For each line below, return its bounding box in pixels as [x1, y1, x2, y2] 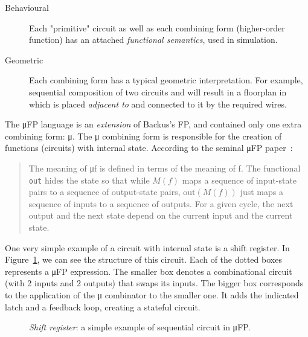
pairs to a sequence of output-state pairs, [28, 185, 181, 198]
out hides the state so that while [28, 173, 150, 186]
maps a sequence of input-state [182, 173, 297, 186]
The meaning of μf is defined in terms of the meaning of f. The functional [28, 161, 301, 174]
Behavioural [5, 1, 49, 13]
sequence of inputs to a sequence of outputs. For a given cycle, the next [28, 197, 294, 210]
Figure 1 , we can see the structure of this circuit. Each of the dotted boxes [5, 253, 282, 266]
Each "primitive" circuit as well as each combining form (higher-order [29, 21, 285, 34]
